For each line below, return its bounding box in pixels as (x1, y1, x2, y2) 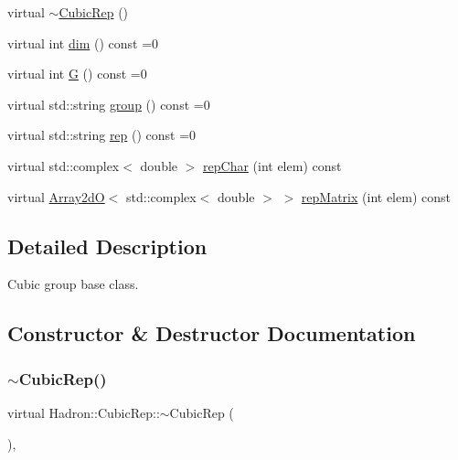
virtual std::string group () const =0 (7, 94, 210, 113)
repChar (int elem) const (203, 155, 342, 175)
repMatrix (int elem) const (301, 187, 451, 206)
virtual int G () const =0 (7, 64, 147, 83)
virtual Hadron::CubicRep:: (7, 402, 160, 422)
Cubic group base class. (7, 274, 139, 294)
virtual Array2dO (7, 187, 105, 206)
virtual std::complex (7, 155, 120, 175)
